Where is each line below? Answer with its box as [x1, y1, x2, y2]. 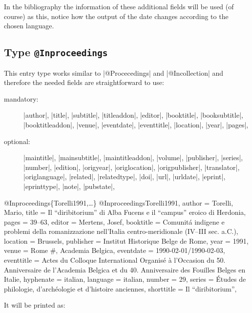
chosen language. [4, 21, 54, 31]
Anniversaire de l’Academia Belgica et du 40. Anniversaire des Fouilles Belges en [4, 264, 246, 274]
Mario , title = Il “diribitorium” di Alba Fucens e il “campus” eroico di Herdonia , [4, 207, 246, 217]
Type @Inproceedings [4, 44, 108, 60]
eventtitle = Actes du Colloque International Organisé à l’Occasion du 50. [4, 255, 226, 265]
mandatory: [4, 93, 39, 104]
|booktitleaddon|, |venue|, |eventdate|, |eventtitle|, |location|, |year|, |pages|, [23, 119, 249, 129]
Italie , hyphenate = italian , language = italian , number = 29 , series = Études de [4, 274, 246, 284]
